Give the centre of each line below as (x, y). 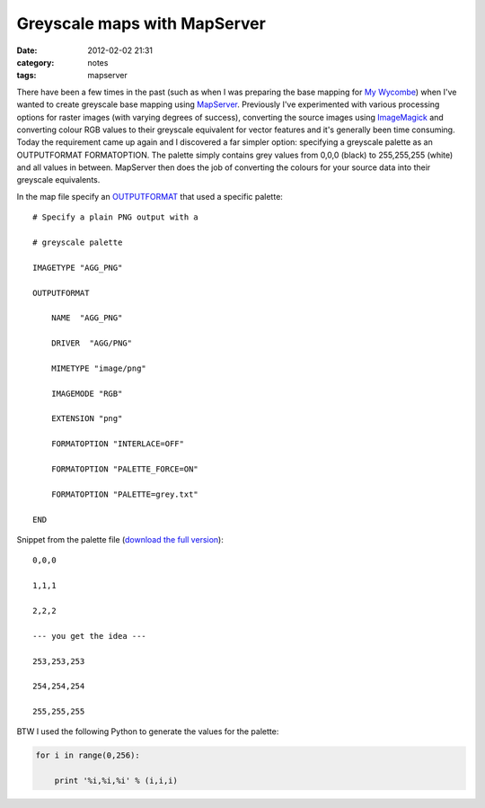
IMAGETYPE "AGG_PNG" (78, 267)
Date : (27, 50)
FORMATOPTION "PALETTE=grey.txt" (125, 494)
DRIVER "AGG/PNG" (92, 343)
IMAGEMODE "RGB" (87, 393)
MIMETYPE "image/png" (99, 368)
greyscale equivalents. (58, 180)
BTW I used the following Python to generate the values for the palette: (148, 732)
